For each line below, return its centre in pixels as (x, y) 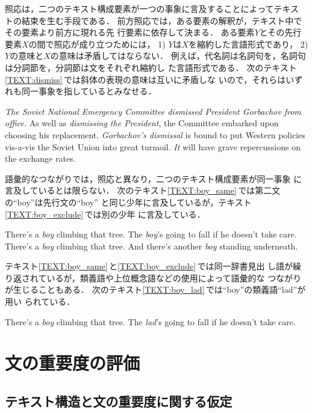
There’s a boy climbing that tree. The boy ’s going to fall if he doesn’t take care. (151, 234)
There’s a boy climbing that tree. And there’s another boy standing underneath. (151, 246)
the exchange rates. (40, 158)
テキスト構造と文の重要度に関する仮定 (119, 401)
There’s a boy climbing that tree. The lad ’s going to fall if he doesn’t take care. (150, 321)
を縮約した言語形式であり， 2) (248, 44)
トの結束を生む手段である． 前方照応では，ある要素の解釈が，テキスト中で (154, 20)
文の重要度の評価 (73, 363)
